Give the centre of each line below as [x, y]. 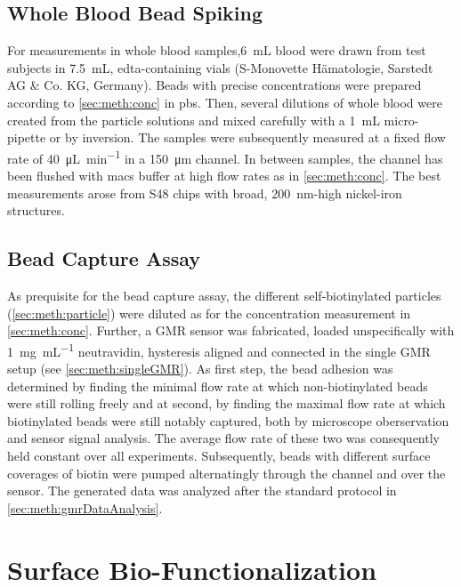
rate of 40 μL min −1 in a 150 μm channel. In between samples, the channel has [225, 157]
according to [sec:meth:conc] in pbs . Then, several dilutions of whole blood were [225, 102]
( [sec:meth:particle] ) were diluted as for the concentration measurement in [209, 313]
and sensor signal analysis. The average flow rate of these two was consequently [223, 438]
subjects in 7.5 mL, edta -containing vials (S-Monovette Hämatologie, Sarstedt [220, 67]
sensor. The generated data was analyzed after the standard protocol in [202, 491]
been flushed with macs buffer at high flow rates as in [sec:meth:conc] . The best [224, 176]
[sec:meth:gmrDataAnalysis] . [85, 507]
